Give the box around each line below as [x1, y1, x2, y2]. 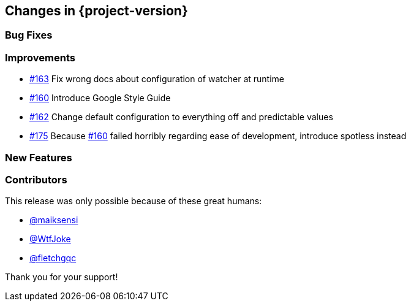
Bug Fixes [5, 29, 53, 42]
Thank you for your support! [5, 272, 118, 283]
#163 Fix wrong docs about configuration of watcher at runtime [29, 74, 284, 85]
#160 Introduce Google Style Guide [29, 93, 171, 104]
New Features [5, 151, 72, 164]
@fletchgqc [29, 253, 77, 264]
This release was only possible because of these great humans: [5, 196, 262, 207]
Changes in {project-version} [5, 3, 188, 18]
